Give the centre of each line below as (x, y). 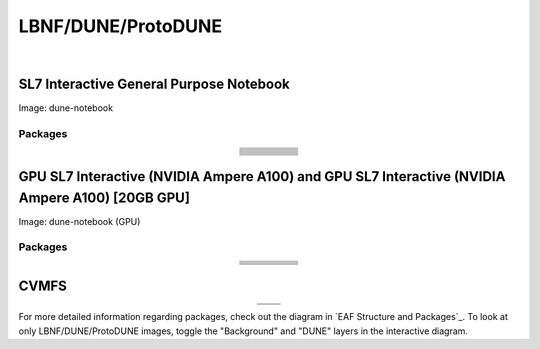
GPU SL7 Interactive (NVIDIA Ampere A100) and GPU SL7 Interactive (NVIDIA (262, 176)
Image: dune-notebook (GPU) (79, 221)
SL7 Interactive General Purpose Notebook (154, 84)
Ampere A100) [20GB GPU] (104, 197)
